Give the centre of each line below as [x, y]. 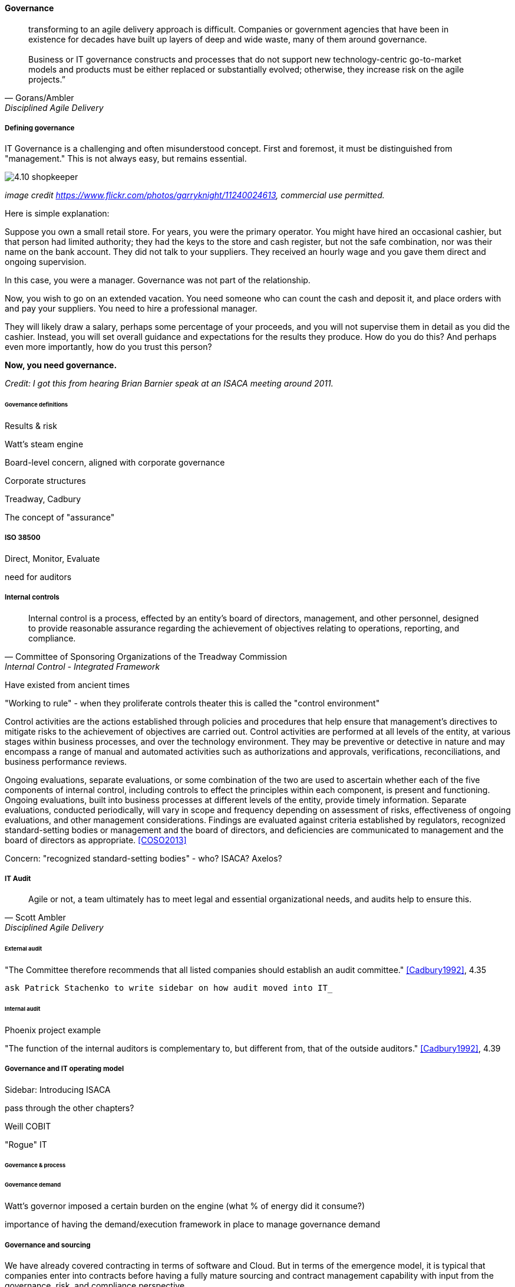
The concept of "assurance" [60, 518]
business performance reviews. [66, 761]
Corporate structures [45, 481]
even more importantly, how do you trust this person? [108, 347]
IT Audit [18, 879]
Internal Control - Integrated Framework [82, 666]
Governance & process [35, 1165]
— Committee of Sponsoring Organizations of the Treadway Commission [146, 656]
